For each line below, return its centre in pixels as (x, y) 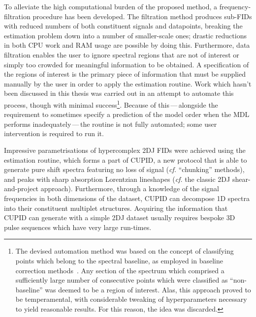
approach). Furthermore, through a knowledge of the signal (130, 188)
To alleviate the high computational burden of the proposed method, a (111, 6)
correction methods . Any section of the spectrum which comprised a (120, 270)
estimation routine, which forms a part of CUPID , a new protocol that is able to (126, 159)
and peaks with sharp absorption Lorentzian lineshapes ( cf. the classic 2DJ (117, 179)
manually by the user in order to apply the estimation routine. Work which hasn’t (128, 83)
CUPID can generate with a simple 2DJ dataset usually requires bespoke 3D (120, 217)
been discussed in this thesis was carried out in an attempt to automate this (119, 93)
